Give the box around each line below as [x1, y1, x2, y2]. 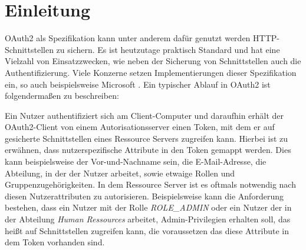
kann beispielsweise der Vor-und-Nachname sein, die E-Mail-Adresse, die [5, 155, 266, 168]
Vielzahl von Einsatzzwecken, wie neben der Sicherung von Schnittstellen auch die [5, 55, 301, 67]
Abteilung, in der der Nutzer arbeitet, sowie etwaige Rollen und [5, 166, 235, 179]
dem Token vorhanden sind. [5, 236, 105, 248]
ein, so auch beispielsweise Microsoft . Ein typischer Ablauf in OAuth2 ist [5, 78, 271, 90]
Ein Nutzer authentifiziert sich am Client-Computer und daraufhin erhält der [5, 109, 284, 121]
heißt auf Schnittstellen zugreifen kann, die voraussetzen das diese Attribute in [5, 224, 289, 236]
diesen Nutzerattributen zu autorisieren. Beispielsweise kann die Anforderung [5, 189, 284, 202]
